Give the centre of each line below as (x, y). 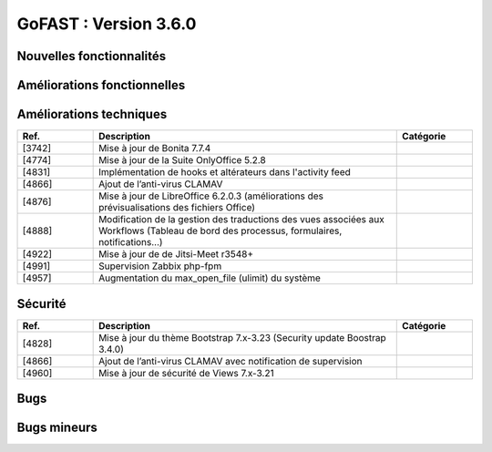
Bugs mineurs (57, 428)
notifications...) (131, 242)
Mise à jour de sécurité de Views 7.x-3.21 (186, 373)
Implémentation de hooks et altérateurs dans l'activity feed (225, 172)
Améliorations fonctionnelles (101, 85)
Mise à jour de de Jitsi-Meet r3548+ (176, 254)
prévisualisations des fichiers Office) (177, 208)
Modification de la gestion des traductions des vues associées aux (241, 220)
